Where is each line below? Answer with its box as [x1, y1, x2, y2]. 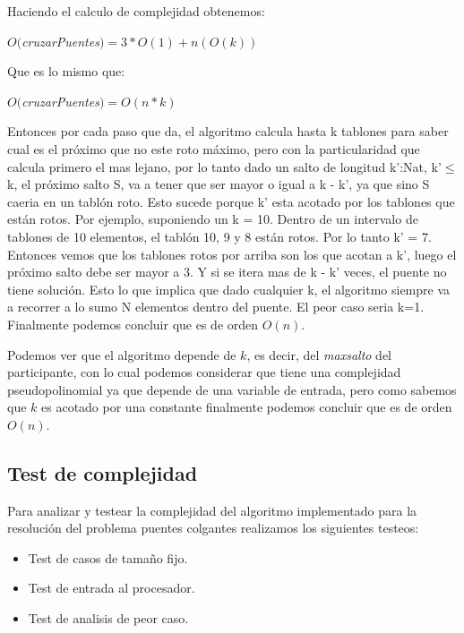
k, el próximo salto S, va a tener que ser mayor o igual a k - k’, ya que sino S [7, 175, 430, 193]
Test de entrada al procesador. [28, 578, 195, 597]
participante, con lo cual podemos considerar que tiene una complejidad [7, 363, 401, 381]
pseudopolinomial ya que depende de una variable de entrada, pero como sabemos [7, 380, 457, 398]
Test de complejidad [7, 458, 198, 486]
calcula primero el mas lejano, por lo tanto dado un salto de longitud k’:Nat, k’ [7, 157, 442, 175]
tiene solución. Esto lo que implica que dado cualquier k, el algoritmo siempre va [7, 279, 451, 298]
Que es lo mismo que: [7, 62, 125, 81]
